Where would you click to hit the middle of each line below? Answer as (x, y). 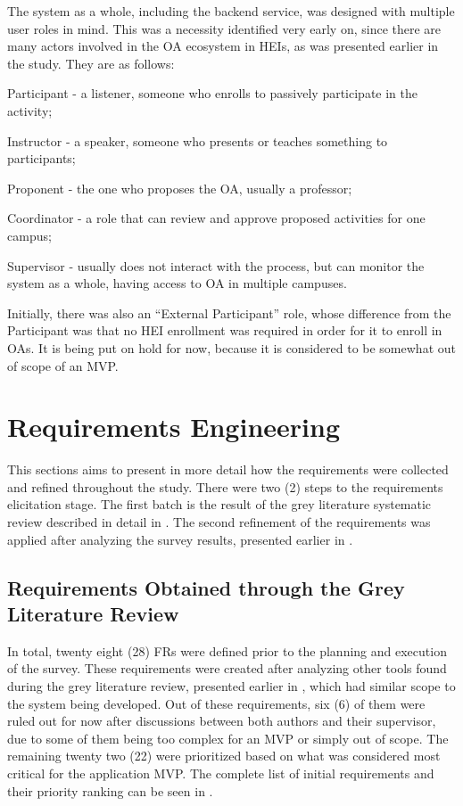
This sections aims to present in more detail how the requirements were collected (228, 469)
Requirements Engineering (174, 427)
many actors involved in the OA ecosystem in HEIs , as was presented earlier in (223, 46)
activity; (30, 110)
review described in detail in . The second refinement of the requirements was (219, 522)
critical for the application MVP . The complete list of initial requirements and (221, 773)
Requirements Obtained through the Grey (206, 587)
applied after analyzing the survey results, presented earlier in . (180, 539)
